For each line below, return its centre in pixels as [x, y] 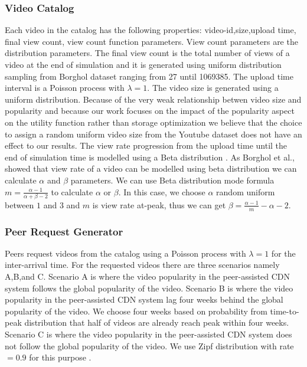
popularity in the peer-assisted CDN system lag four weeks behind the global [144, 299]
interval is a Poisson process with [65, 88]
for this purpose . [60, 357]
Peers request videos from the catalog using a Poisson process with [125, 253]
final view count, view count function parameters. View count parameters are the [151, 41]
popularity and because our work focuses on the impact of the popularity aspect [150, 111]
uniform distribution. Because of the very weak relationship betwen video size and [153, 99]
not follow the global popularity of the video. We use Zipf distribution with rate [149, 345]
